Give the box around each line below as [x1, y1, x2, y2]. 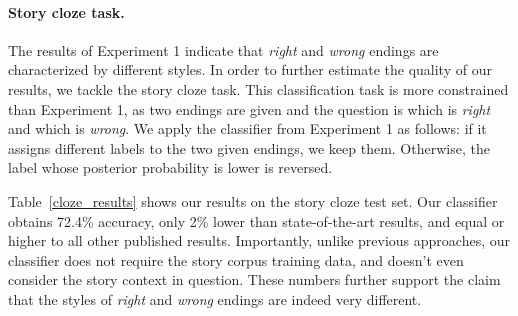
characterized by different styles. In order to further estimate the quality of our [8, 59, 492, 80]
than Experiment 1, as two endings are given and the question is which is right [8, 98, 491, 119]
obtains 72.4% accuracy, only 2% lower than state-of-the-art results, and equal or [8, 210, 505, 231]
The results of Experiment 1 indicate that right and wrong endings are [8, 39, 439, 60]
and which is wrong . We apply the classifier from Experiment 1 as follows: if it [8, 118, 487, 139]
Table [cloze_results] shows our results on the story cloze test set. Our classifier [8, 190, 498, 211]
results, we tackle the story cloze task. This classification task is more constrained [8, 78, 509, 99]
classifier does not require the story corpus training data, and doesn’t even [8, 249, 464, 270]
